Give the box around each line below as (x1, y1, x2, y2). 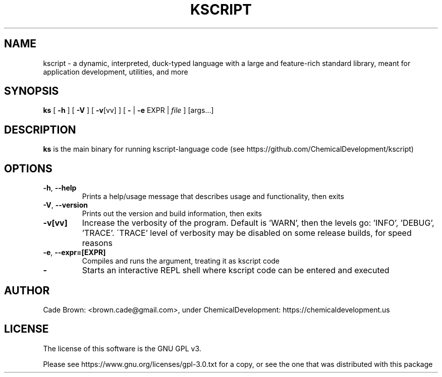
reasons (82, 238, 113, 248)
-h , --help (43, 183, 77, 193)
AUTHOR (4, 284, 50, 297)
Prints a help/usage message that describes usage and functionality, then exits (82, 192, 344, 201)
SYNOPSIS (4, 85, 59, 98)
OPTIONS (4, 162, 52, 175)
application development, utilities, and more (43, 67, 188, 76)
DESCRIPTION (4, 123, 76, 136)
